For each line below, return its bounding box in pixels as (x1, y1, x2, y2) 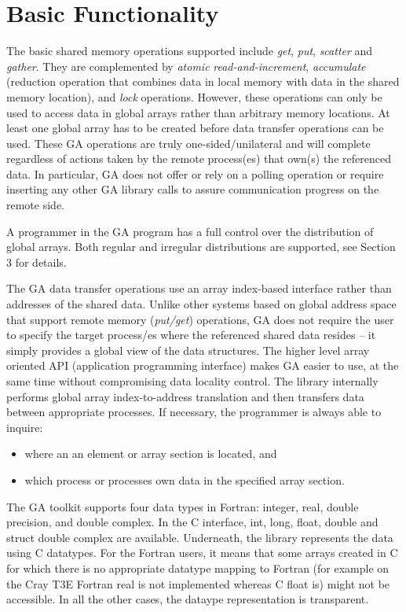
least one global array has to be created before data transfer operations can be (6, 120, 384, 136)
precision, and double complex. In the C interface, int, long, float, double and (6, 514, 379, 530)
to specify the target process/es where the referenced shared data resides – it (6, 326, 376, 343)
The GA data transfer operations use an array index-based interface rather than (6, 280, 392, 297)
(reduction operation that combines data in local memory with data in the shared (6, 73, 400, 90)
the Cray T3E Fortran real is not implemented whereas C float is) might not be (6, 575, 390, 592)
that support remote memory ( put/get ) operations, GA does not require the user (6, 311, 394, 327)
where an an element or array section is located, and (24, 445, 277, 462)
